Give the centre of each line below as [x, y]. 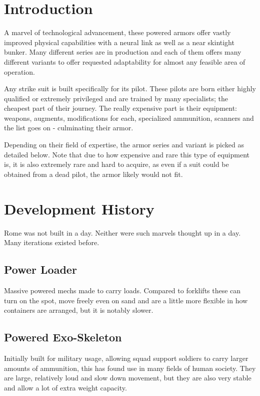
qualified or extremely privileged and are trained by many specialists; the [116, 98]
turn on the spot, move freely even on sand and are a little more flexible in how [126, 300]
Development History [79, 208]
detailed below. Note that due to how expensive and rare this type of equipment [127, 154]
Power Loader [40, 269]
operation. [19, 71]
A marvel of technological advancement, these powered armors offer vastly [117, 32]
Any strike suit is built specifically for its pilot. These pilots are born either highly [130, 88]
